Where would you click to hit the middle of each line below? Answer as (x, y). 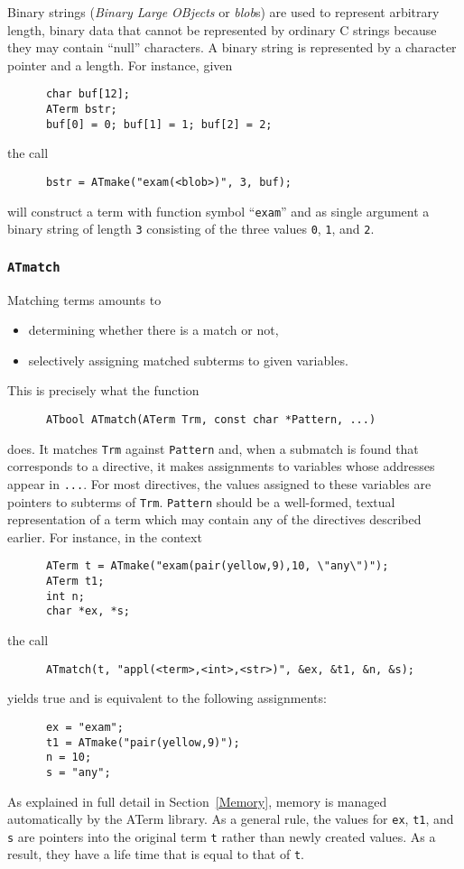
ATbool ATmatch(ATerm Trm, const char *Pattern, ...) (211, 420)
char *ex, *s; (88, 611)
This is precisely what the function (103, 390)
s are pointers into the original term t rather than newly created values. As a (222, 836)
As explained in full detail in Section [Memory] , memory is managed (197, 801)
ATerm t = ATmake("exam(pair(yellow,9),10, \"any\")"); (217, 566)
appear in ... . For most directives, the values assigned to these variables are (219, 483)
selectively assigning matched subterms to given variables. (188, 360)
